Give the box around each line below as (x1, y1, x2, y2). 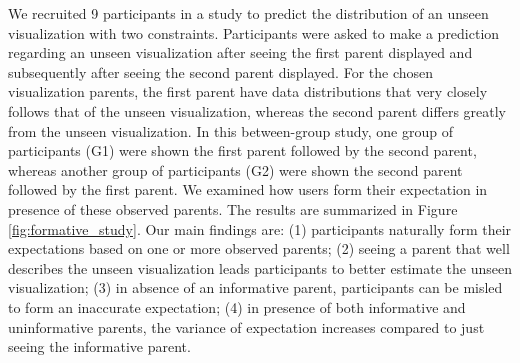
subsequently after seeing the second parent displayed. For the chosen (8, 61, 434, 82)
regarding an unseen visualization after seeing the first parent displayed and (8, 42, 473, 63)
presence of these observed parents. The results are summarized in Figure (8, 198, 458, 219)
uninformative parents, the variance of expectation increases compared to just (8, 316, 485, 337)
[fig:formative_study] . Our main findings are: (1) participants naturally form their (8, 218, 512, 239)
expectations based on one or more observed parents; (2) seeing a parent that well (8, 238, 510, 259)
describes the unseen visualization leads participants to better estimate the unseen (8, 257, 512, 278)
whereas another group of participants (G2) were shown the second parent (8, 159, 463, 180)
